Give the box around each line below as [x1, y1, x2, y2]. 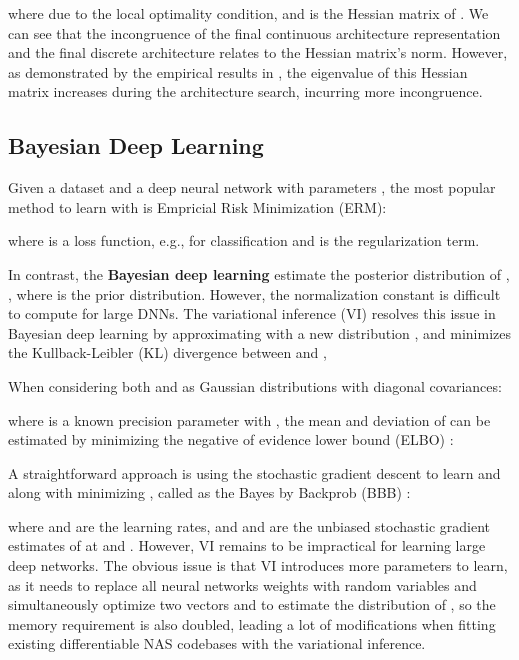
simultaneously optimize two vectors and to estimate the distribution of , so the [8, 594, 496, 615]
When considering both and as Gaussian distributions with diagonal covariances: [8, 375, 502, 396]
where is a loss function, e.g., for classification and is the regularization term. [8, 230, 480, 251]
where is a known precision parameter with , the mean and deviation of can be [8, 409, 491, 430]
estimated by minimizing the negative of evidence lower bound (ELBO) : [8, 429, 454, 450]
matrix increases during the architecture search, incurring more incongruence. [8, 81, 483, 102]
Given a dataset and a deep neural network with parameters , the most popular [8, 177, 496, 198]
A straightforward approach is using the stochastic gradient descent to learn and [8, 462, 501, 483]
